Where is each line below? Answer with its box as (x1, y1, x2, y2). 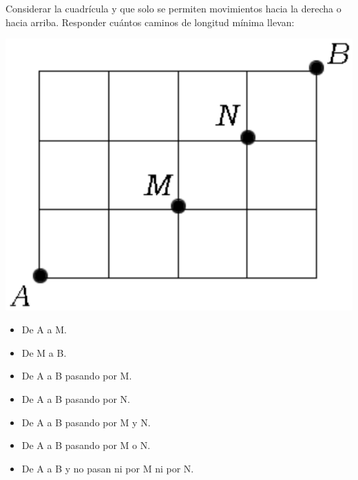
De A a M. (21, 322, 67, 337)
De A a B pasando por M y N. (21, 415, 151, 429)
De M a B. (21, 345, 67, 359)
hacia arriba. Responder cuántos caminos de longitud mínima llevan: (6, 14, 295, 29)
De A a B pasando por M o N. (21, 438, 151, 452)
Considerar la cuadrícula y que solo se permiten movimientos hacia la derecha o (6, 1, 341, 15)
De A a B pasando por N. (21, 391, 131, 406)
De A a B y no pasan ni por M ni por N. (21, 461, 194, 475)
